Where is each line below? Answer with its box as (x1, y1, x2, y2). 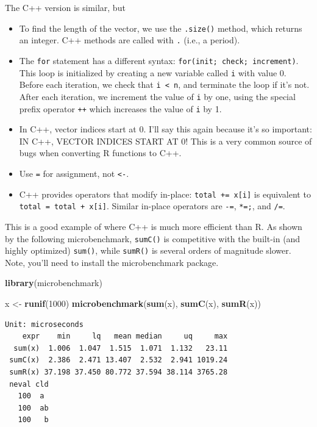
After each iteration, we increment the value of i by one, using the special (19, 90, 296, 102)
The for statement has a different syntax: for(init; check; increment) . (19, 54, 299, 66)
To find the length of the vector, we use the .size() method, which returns (19, 21, 302, 34)
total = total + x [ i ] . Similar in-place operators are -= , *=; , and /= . (19, 199, 285, 212)
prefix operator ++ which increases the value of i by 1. (19, 102, 222, 115)
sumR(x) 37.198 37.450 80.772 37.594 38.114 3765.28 (9, 368, 228, 376)
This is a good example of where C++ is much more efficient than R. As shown (5, 220, 302, 232)
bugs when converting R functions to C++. (19, 146, 182, 159)
